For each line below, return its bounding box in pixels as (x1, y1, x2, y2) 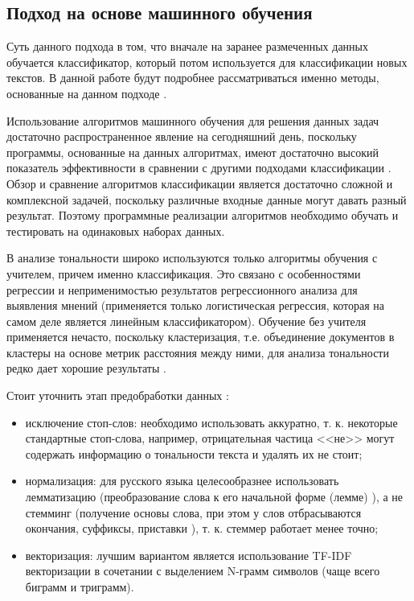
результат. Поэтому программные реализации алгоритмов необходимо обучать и (6, 207, 399, 224)
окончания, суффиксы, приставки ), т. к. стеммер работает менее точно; (25, 520, 379, 537)
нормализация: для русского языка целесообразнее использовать (25, 472, 339, 489)
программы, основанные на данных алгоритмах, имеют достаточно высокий (6, 143, 379, 160)
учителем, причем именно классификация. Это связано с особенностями (6, 265, 361, 282)
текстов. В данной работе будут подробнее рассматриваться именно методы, (6, 69, 379, 86)
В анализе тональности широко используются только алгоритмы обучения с (6, 249, 378, 266)
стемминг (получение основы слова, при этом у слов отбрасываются (25, 504, 362, 521)
